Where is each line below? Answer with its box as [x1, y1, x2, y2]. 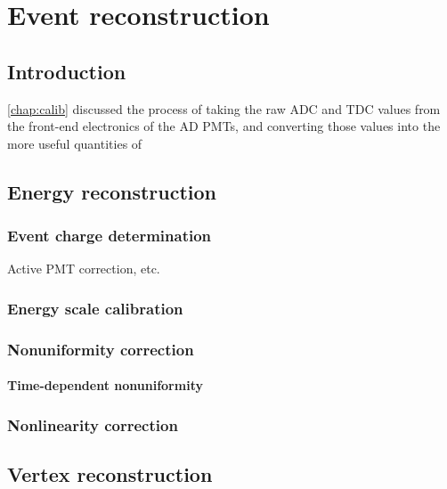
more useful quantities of [7, 134, 142, 152]
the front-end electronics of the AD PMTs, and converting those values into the [7, 117, 441, 135]
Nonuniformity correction [7, 338, 194, 360]
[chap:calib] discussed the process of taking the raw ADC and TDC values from [7, 99, 441, 118]
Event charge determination [7, 224, 212, 247]
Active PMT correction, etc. [7, 259, 160, 278]
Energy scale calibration [7, 297, 183, 319]
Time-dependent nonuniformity [7, 376, 203, 395]
